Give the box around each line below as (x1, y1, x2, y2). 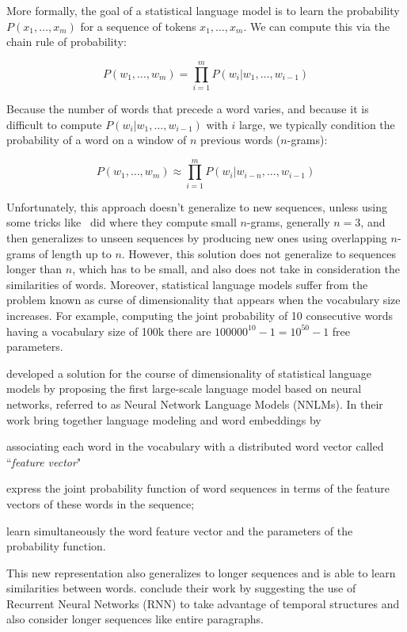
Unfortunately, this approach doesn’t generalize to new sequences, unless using (6, 198, 387, 215)
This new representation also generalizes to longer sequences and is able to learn (6, 564, 396, 581)
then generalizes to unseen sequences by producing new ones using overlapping (6, 230, 387, 246)
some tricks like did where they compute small (6, 214, 237, 230)
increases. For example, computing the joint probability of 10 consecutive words (6, 306, 393, 323)
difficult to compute (6, 116, 102, 132)
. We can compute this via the (243, 17, 390, 34)
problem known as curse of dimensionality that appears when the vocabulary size (6, 291, 401, 308)
